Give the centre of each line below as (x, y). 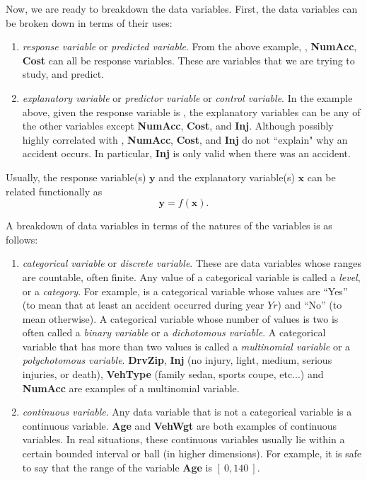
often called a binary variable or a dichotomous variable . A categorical (174, 332)
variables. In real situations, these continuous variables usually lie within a (183, 439)
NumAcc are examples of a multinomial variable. (131, 388)
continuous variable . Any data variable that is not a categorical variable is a (187, 412)
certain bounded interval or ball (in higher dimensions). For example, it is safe (192, 453)
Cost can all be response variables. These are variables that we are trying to (188, 60)
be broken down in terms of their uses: (89, 22)
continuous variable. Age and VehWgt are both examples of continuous (180, 425)
